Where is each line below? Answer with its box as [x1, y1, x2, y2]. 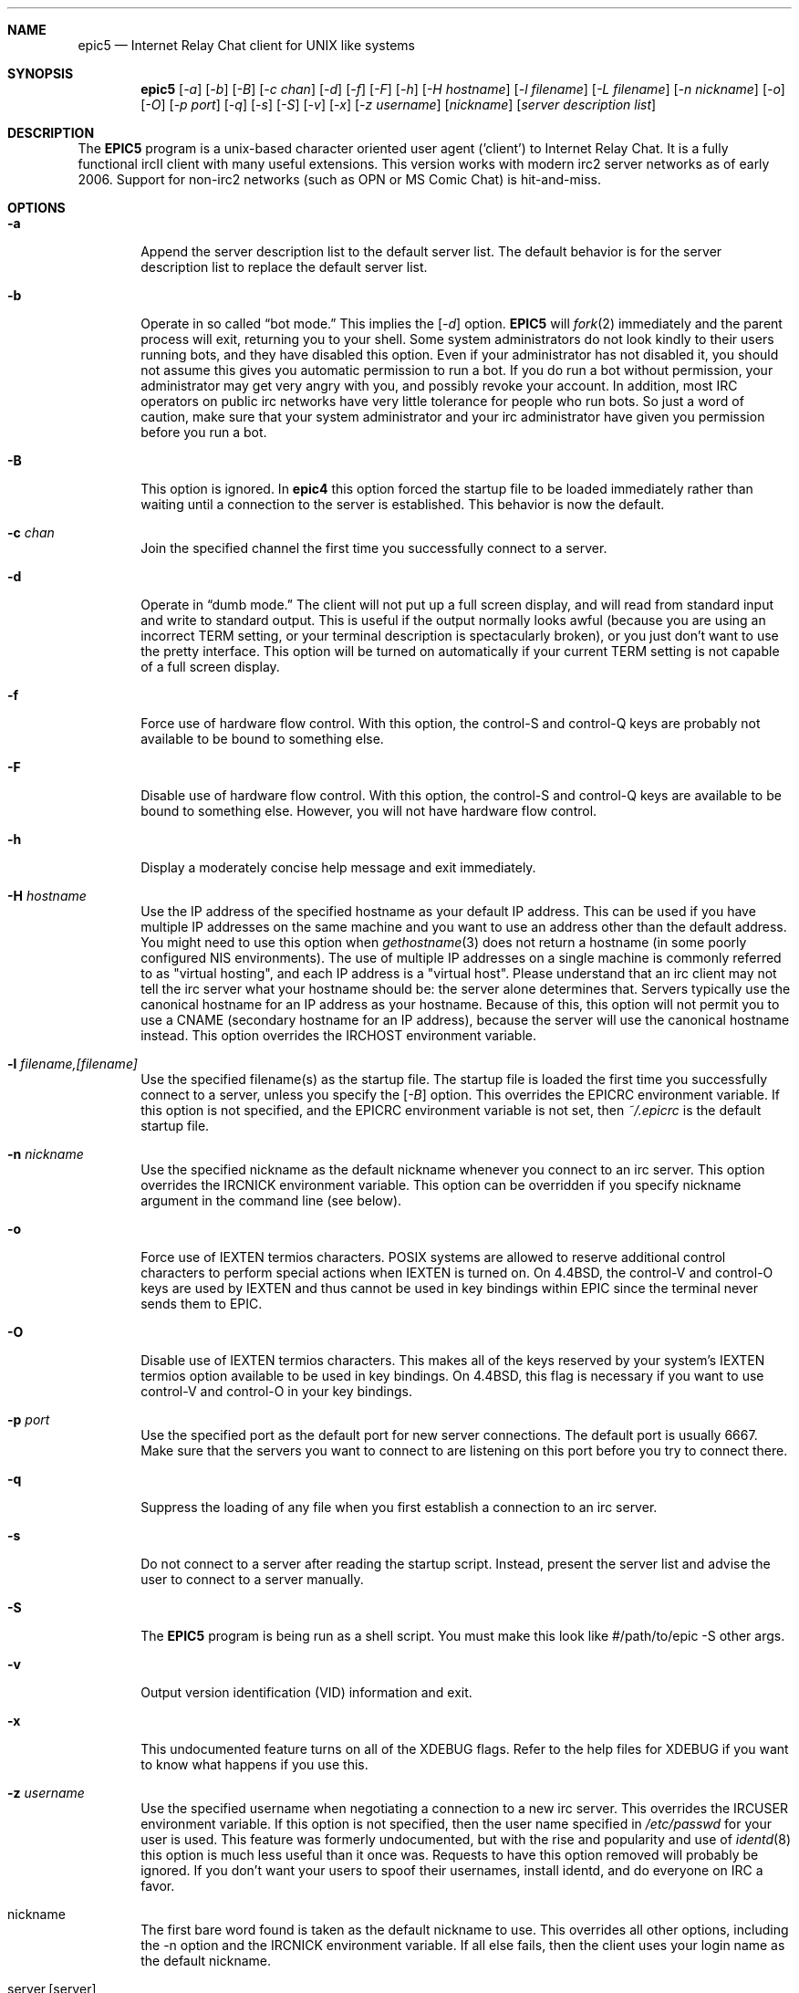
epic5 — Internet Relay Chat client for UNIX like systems [78, 37, 415, 53]
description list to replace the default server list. [140, 259, 428, 275]
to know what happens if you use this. [140, 1757, 368, 1772]
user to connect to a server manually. [140, 1571, 364, 1587]
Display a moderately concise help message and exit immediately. [140, 860, 536, 875]
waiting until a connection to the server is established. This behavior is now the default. [140, 496, 665, 512]
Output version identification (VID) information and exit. [140, 1685, 472, 1700]
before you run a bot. [140, 424, 267, 440]
